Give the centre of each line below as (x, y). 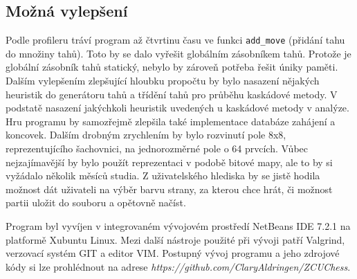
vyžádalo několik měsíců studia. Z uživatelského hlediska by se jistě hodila (163, 175)
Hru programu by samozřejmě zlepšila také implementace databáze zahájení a (171, 121)
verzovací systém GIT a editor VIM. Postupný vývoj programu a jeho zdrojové (173, 253)
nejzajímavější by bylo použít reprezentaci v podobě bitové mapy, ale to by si (169, 162)
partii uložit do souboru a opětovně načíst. (96, 202)
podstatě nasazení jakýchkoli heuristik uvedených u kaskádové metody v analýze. (177, 108)
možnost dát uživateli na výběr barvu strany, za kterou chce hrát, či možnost (169, 189)
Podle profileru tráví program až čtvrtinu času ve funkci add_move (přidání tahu (175, 40)
